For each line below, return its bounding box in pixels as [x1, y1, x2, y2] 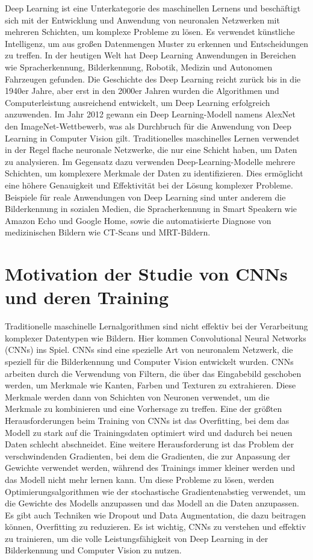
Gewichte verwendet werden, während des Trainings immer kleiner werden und [5, 461, 295, 474]
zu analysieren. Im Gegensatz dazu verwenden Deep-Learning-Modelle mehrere [5, 155, 296, 167]
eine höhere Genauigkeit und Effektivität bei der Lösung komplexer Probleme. [5, 178, 293, 191]
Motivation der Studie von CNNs [5, 261, 288, 286]
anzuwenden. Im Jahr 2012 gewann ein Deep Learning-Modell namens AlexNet [5, 108, 296, 120]
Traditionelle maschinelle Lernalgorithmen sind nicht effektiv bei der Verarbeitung [5, 320, 308, 332]
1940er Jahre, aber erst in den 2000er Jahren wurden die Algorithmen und [5, 84, 279, 97]
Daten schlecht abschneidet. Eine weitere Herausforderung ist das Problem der [5, 438, 294, 450]
